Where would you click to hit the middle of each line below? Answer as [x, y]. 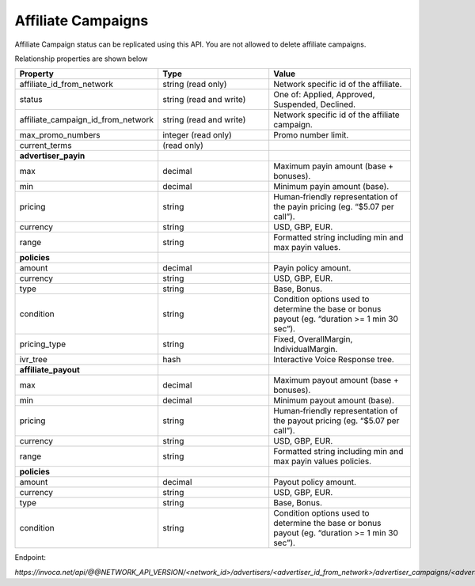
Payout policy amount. [315, 482]
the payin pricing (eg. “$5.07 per [334, 207]
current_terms [46, 146]
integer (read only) [198, 135]
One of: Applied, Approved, [324, 95]
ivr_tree [33, 360]
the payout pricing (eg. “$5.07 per [336, 421]
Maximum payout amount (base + [336, 380]
